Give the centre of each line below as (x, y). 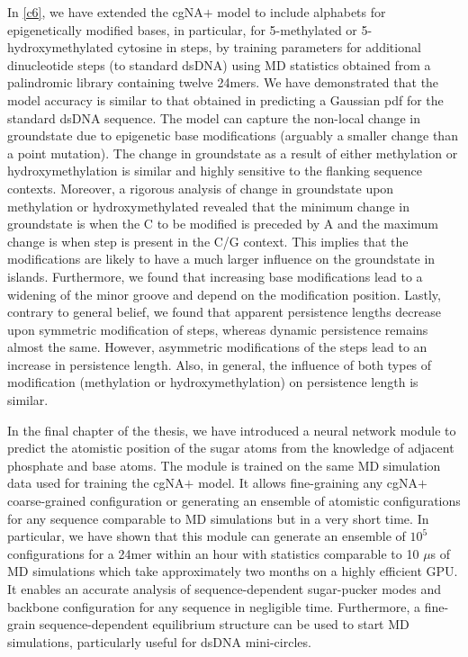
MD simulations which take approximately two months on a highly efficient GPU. (233, 571)
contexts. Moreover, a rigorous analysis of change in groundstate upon (201, 188)
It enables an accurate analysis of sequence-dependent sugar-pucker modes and (224, 589)
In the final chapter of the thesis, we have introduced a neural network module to (232, 430)
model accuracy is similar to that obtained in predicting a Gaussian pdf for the (225, 99)
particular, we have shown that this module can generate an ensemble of (207, 536)
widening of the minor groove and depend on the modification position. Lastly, (224, 294)
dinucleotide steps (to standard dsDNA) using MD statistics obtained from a (219, 64)
